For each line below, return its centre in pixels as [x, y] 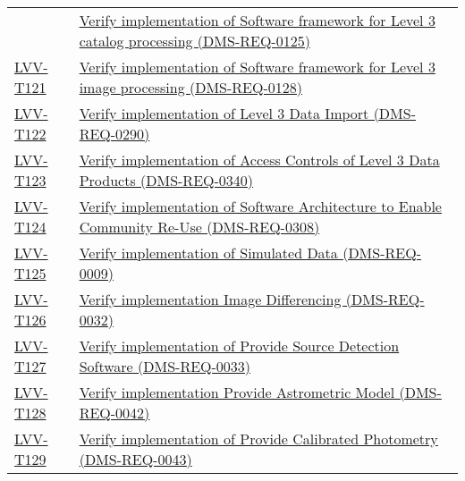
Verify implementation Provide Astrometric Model [237, 392]
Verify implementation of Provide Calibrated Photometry [258, 439]
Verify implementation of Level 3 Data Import [224, 113]
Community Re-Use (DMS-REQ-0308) [199, 227]
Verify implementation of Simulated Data [208, 253]
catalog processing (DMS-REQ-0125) [194, 41]
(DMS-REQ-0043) [135, 459]
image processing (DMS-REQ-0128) [190, 87]
